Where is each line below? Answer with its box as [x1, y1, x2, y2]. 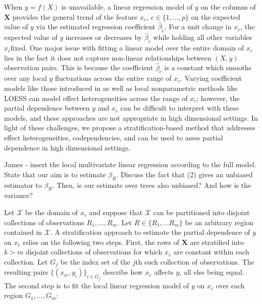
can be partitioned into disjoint [153, 207, 250, 217]
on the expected [191, 11, 240, 22]
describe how [103, 267, 143, 277]
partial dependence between [4, 103, 90, 113]
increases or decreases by [65, 32, 142, 42]
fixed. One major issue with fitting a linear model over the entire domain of [11, 42, 244, 53]
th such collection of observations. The [135, 256, 254, 267]
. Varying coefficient [180, 73, 242, 83]
